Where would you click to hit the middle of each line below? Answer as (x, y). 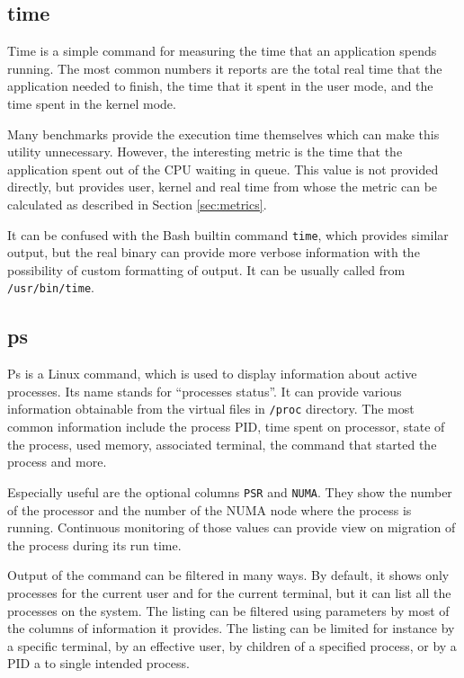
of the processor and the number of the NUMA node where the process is (210, 509)
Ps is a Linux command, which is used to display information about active (212, 374)
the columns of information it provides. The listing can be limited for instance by (231, 628)
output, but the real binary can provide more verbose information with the (214, 252)
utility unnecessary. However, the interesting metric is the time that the (205, 152)
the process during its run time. (94, 544)
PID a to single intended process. (98, 663)
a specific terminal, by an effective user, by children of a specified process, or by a (232, 645)
